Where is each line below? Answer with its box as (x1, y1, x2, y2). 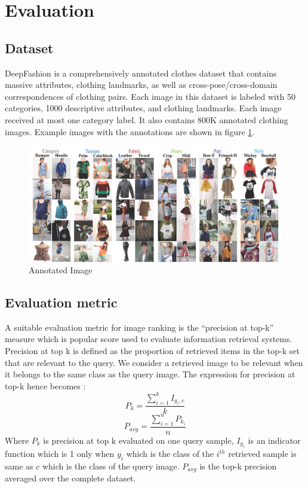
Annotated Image (29, 264, 93, 276)
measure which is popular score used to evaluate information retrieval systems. (5, 333, 292, 345)
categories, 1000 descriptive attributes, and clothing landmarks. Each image (5, 102, 282, 114)
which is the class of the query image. (42, 459, 180, 472)
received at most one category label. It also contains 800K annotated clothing (5, 113, 288, 126)
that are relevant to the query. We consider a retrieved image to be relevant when (5, 356, 303, 368)
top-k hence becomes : (5, 379, 86, 392)
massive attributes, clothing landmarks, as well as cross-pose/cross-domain (5, 78, 278, 91)
